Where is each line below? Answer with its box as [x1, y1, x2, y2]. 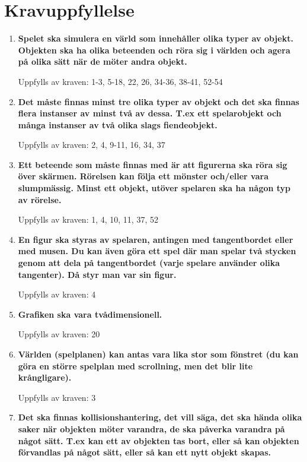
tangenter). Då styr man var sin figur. [18, 268, 177, 280]
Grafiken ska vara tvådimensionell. [18, 308, 162, 320]
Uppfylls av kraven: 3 [18, 391, 96, 403]
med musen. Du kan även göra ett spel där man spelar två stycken [18, 245, 296, 257]
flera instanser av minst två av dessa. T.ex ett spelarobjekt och [18, 107, 282, 119]
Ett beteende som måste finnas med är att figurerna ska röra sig [18, 158, 287, 170]
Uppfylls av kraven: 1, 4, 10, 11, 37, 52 [18, 213, 158, 226]
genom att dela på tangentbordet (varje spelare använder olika [18, 257, 280, 269]
